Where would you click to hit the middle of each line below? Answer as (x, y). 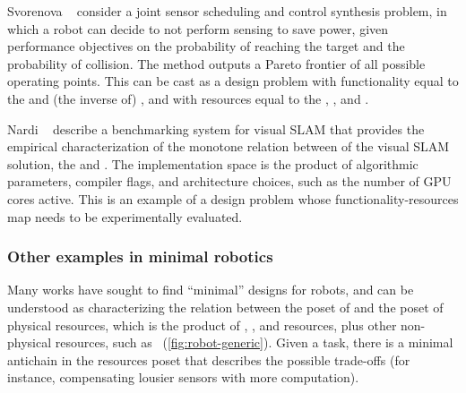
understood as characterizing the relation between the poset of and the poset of (225, 307)
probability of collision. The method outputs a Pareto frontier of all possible (216, 63)
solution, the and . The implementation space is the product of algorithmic (213, 163)
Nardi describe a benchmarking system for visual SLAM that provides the (216, 128)
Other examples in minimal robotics (140, 256)
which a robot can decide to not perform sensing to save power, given (198, 28)
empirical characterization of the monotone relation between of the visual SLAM (229, 146)
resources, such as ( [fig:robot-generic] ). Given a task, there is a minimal (254, 342)
